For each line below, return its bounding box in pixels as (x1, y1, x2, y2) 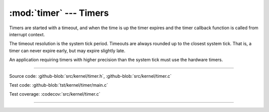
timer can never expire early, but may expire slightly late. (9, 48, 126, 54)
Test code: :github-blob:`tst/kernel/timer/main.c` (9, 82, 108, 88)
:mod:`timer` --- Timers (9, 7, 109, 18)
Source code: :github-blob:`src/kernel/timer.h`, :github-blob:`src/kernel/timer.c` (9, 73, 172, 79)
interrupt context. (9, 31, 45, 37)
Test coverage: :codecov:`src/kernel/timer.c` (9, 91, 101, 97)
